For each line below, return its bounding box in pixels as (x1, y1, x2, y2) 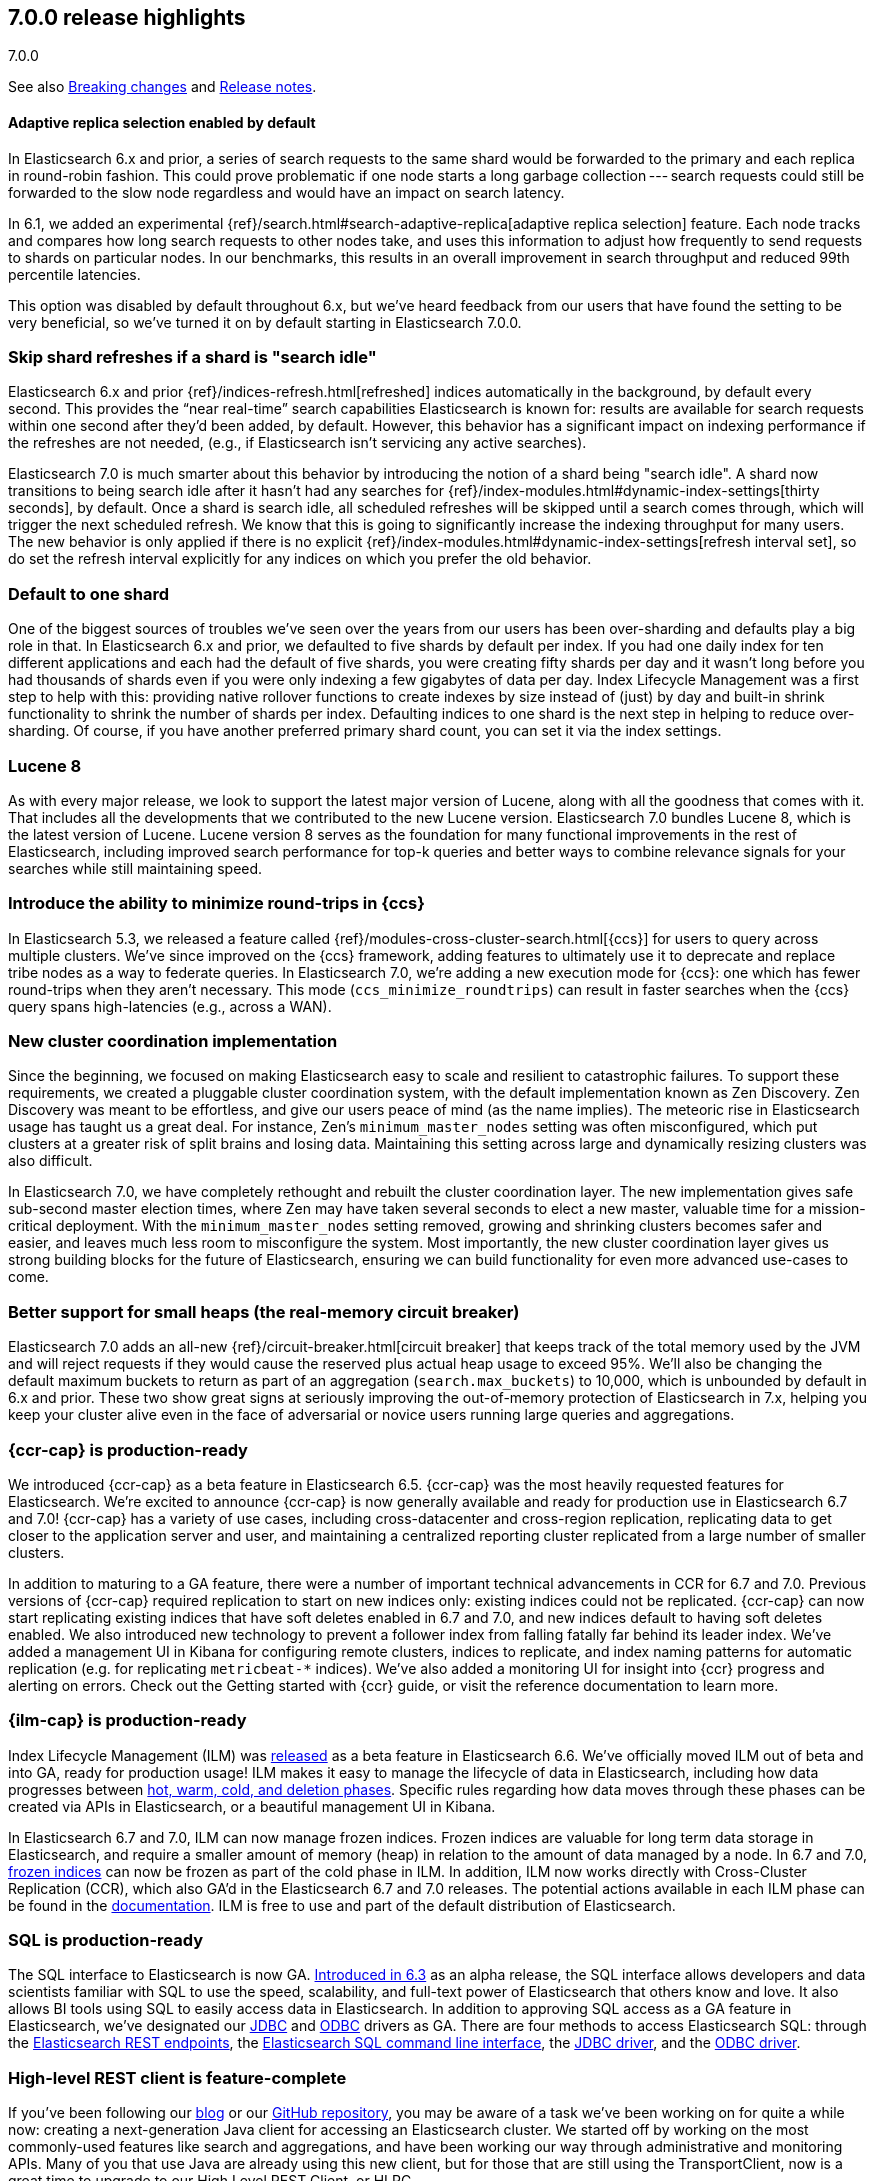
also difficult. (8, 1152, 93, 1170)
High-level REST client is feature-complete (8, 2067, 347, 2088)
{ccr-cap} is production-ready (8, 1439, 248, 1460)
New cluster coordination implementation (8, 1031, 338, 1052)
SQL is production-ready (8, 1930, 204, 1951)
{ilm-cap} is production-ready (8, 1710, 247, 1731)
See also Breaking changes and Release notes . (8, 78, 317, 96)
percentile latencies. (8, 265, 141, 283)
